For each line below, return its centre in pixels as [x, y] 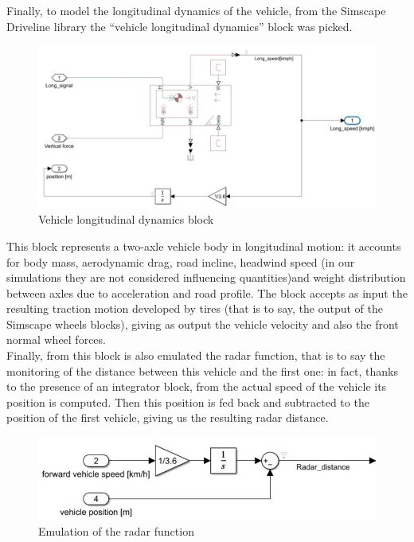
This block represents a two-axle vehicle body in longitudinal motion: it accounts [204, 246]
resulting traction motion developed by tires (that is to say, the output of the [195, 308]
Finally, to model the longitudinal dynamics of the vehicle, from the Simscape [196, 10]
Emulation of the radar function [116, 530]
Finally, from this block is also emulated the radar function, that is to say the [196, 355]
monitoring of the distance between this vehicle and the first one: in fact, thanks [202, 370]
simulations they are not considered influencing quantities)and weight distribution [206, 277]
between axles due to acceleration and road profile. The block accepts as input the [207, 292]
